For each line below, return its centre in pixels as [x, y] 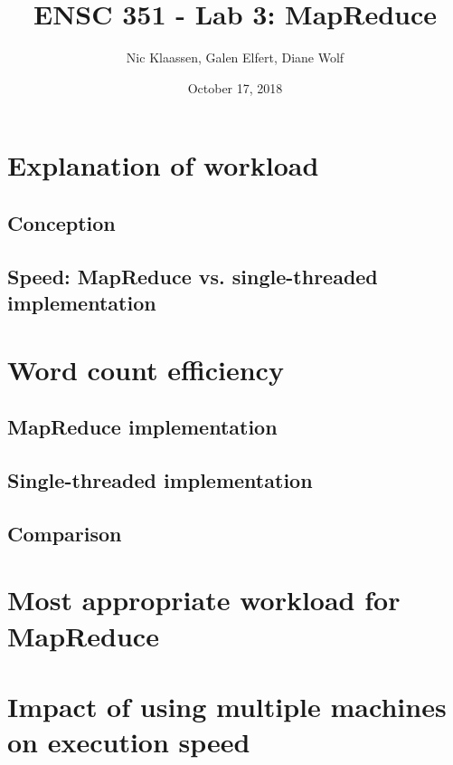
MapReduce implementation [142, 427]
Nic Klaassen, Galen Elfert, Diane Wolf [235, 57]
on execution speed [129, 742]
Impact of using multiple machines [227, 706]
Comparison [65, 533]
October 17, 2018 [235, 87]
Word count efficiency [146, 369]
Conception [61, 222]
